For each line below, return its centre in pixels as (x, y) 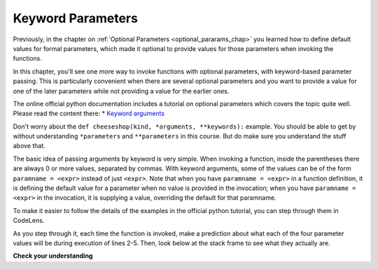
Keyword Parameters (75, 18)
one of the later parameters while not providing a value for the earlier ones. (121, 91)
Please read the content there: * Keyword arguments (89, 114)
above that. (29, 146)
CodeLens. (29, 221)
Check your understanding (53, 256)
